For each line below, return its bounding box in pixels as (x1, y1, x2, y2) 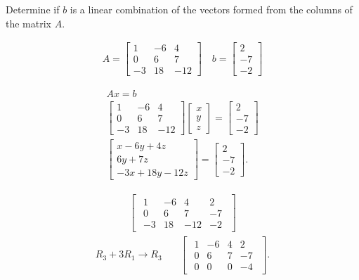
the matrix (6, 15, 51, 30)
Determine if (6, 2, 60, 16)
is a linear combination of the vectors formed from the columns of (70, 2, 353, 16)
